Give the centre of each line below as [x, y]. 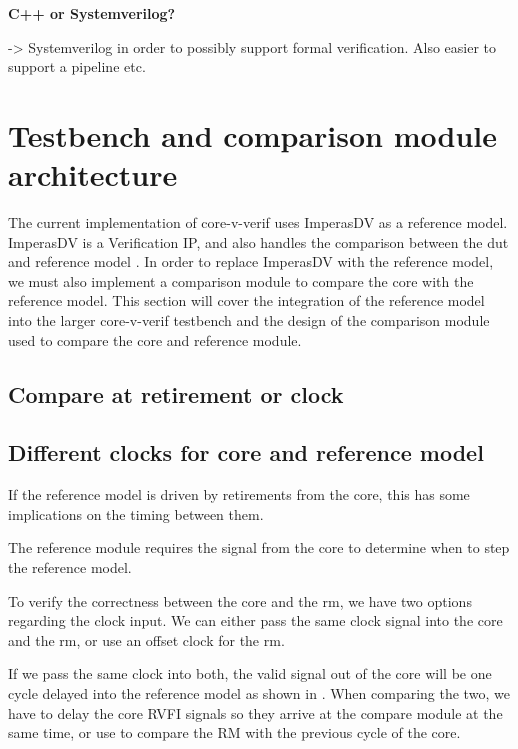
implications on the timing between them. [136, 513]
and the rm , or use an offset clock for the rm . [146, 639]
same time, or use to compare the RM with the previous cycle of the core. [234, 732]
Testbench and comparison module [253, 134]
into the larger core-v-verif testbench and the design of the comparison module [249, 320]
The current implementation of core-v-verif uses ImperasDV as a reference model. [258, 222]
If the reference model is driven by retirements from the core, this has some [239, 494]
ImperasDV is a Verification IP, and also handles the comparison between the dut [258, 241]
